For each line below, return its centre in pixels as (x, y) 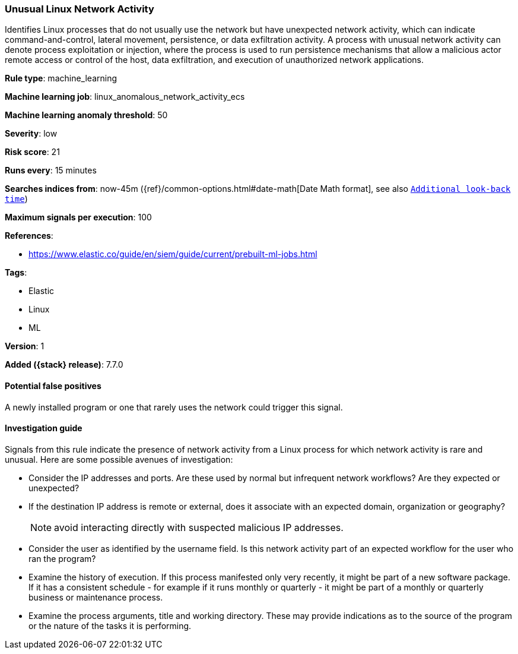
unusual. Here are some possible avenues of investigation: (119, 459)
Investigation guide (44, 428)
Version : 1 (25, 346)
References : (29, 236)
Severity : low (31, 134)
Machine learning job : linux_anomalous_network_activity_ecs (125, 97)
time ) (16, 199)
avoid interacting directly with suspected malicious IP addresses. (199, 527)
